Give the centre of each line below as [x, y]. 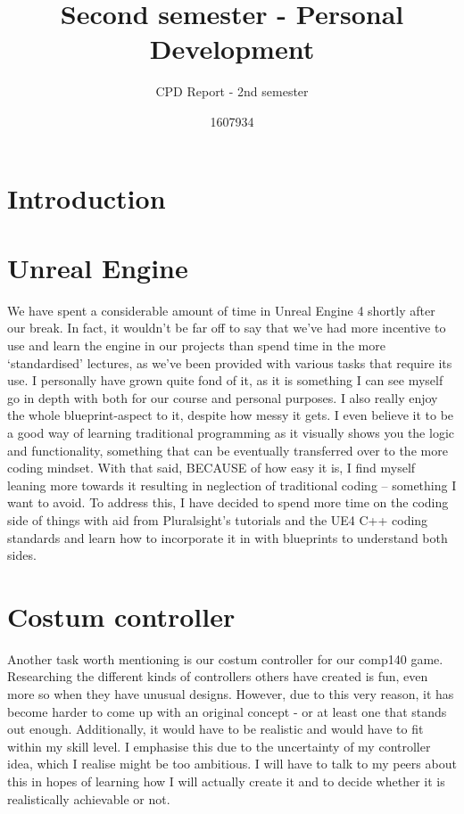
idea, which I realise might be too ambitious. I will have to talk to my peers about [232, 764]
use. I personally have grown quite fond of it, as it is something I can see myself [225, 380]
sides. [22, 555]
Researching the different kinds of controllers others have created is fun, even [218, 676]
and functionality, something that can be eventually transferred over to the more [228, 450]
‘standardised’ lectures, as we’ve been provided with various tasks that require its [230, 362]
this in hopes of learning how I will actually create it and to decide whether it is [226, 781]
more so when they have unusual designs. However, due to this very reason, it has [231, 694]
